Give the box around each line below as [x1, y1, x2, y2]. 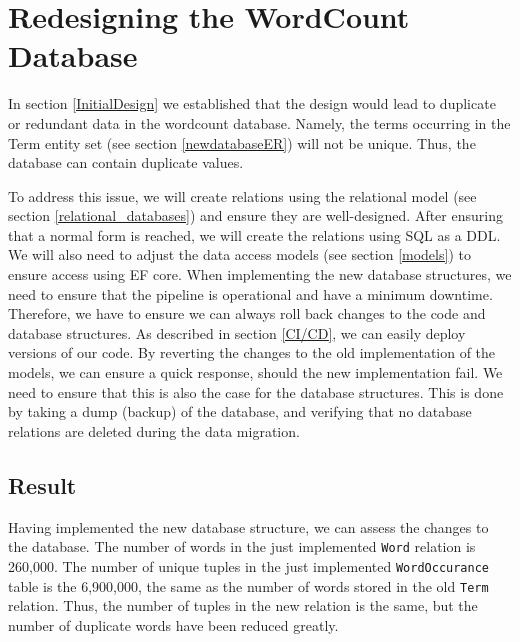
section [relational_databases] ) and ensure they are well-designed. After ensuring [8, 205, 503, 226]
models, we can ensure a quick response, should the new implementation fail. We [8, 362, 503, 383]
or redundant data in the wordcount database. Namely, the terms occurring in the [8, 112, 511, 133]
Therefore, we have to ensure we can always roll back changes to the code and [8, 303, 486, 324]
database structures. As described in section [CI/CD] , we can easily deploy [8, 322, 466, 343]
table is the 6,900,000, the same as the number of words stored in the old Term [8, 575, 489, 596]
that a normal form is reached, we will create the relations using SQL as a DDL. [8, 224, 501, 245]
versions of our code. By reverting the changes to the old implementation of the [8, 342, 496, 363]
